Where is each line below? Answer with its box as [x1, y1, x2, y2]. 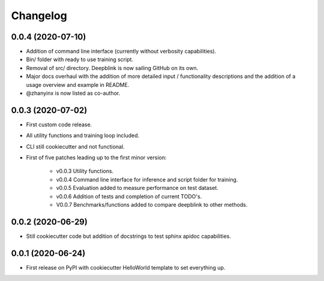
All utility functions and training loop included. [26, 132, 140, 139]
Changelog [11, 9, 67, 22]
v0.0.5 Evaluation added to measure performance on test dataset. [56, 185, 219, 192]
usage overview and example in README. [26, 81, 130, 88]
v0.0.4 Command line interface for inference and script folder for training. [56, 176, 238, 183]
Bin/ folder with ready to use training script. [26, 56, 134, 63]
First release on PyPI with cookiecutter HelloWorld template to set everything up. [26, 264, 226, 271]
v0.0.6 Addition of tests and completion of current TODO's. [56, 192, 202, 200]
